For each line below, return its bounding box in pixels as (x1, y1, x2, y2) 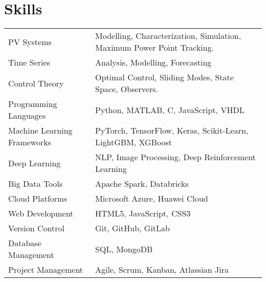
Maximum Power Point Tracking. (95, 41, 214, 54)
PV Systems (8, 35, 52, 48)
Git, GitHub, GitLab (95, 222, 170, 234)
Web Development (8, 207, 74, 220)
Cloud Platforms (8, 192, 68, 205)
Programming (8, 98, 57, 110)
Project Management (8, 264, 83, 276)
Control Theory (8, 77, 64, 89)
